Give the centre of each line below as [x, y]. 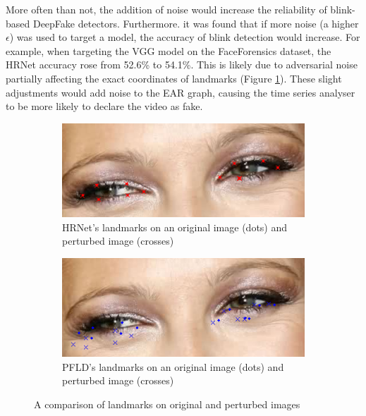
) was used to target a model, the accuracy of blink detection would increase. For [185, 37]
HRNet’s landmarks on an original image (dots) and [175, 227]
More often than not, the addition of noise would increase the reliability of [166, 9]
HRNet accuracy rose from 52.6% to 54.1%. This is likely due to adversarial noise [182, 65]
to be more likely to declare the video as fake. [104, 106]
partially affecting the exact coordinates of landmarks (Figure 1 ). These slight [174, 78]
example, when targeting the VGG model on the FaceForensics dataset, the [169, 50]
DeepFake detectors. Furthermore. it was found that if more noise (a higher [196, 23]
